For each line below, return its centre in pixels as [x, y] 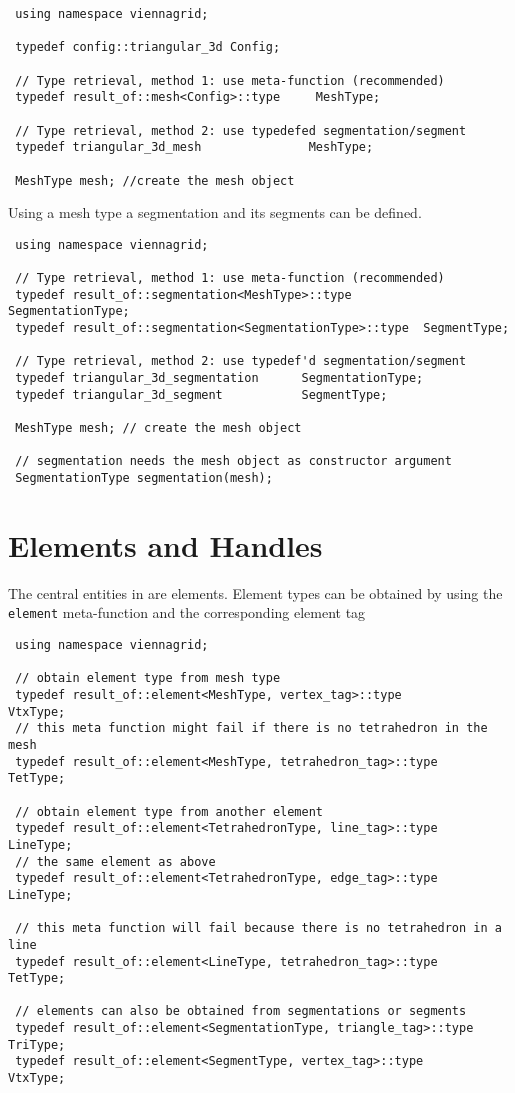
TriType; [37, 1044]
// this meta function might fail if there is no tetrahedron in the [251, 728]
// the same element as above [115, 861]
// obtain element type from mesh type [148, 678]
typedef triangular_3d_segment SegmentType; [201, 394]
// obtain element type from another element [169, 811]
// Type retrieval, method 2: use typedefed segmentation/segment [241, 130]
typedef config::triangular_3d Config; [148, 47]
